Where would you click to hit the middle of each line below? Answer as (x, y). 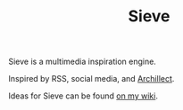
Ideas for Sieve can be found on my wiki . (83, 96)
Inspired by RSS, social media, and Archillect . (91, 79)
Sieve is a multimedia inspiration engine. (83, 62)
